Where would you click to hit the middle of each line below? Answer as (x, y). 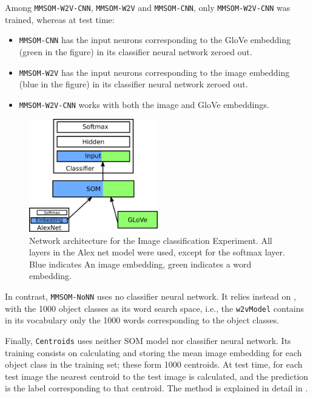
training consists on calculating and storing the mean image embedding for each (153, 352)
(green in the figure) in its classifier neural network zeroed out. (136, 51)
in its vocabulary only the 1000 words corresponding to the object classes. (142, 320)
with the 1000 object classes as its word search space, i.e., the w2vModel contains (155, 308)
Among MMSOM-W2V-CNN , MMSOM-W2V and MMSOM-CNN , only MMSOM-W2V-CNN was (148, 7)
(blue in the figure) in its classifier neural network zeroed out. (133, 84)
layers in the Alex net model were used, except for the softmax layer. (157, 252)
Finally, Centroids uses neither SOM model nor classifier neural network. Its (148, 340)
